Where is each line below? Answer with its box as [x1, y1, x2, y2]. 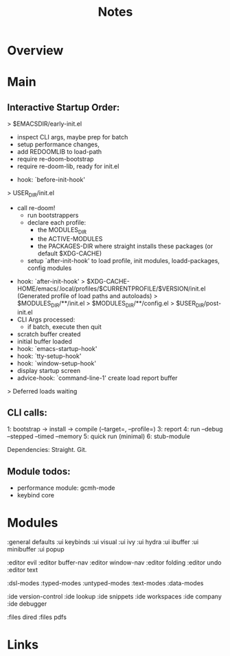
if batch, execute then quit [27, 322, 102, 330]
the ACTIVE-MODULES [37, 234, 103, 242]
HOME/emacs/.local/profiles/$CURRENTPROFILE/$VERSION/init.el [16, 284, 206, 293]
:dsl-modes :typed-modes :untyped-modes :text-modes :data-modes [7, 579, 204, 587]
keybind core [16, 491, 55, 499]
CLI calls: [7, 407, 48, 418]
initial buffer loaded [16, 337, 72, 346]
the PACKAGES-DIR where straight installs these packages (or [37, 242, 214, 250]
